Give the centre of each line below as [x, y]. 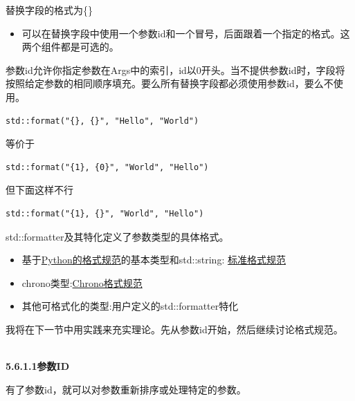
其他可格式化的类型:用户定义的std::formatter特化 [130, 306]
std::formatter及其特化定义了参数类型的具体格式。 [117, 236]
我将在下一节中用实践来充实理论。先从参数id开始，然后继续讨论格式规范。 [174, 329]
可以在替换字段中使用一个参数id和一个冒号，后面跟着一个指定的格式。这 [186, 33]
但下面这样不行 [39, 190]
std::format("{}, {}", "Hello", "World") [102, 121]
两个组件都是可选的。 [70, 47]
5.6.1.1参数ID [38, 366]
